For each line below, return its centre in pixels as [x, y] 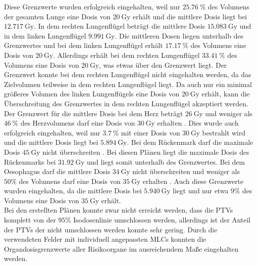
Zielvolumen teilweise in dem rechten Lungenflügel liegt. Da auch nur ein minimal [128, 84]
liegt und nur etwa [201, 191]
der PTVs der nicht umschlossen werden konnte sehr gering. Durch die [111, 229]
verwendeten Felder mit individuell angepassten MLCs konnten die [105, 239]
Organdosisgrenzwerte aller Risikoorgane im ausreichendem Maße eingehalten [121, 248]
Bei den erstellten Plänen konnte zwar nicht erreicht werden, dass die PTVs [119, 210]
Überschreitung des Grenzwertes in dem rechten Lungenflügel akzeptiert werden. [126, 103]
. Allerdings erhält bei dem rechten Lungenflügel [127, 55]
